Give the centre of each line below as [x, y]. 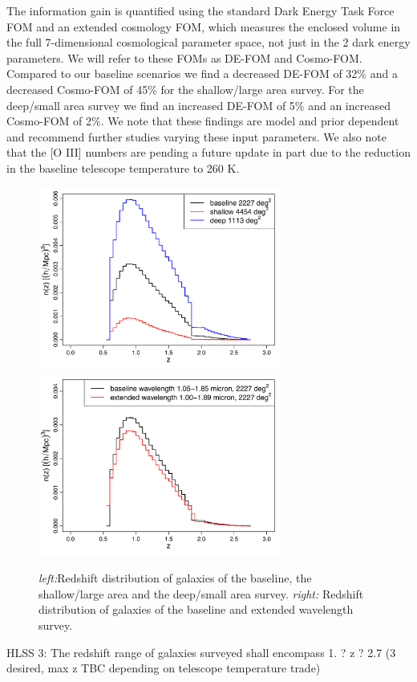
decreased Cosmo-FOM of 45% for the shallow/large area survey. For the [185, 89]
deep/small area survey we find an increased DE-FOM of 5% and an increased [198, 105]
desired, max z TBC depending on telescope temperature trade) [164, 668]
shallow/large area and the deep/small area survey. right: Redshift [201, 593]
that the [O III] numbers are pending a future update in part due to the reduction [208, 152]
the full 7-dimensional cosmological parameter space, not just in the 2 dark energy [208, 42]
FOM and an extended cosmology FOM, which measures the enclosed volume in [204, 26]
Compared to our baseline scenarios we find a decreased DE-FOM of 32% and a [202, 74]
